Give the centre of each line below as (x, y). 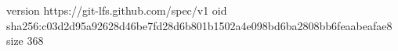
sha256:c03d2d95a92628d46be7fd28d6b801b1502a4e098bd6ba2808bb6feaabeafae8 (199, 25)
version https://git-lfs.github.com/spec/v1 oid (117, 10)
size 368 (25, 41)
